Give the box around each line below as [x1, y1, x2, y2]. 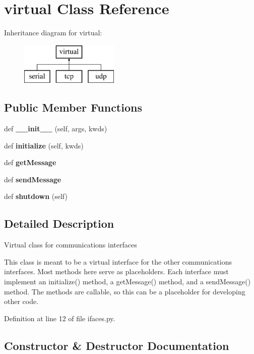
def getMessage [4, 157, 56, 168]
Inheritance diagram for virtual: [4, 27, 102, 38]
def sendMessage [4, 174, 61, 184]
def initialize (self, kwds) [4, 140, 84, 150]
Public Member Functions [4, 99, 142, 115]
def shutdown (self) [4, 191, 68, 201]
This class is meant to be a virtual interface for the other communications [4, 256, 232, 267]
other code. [4, 296, 39, 307]
